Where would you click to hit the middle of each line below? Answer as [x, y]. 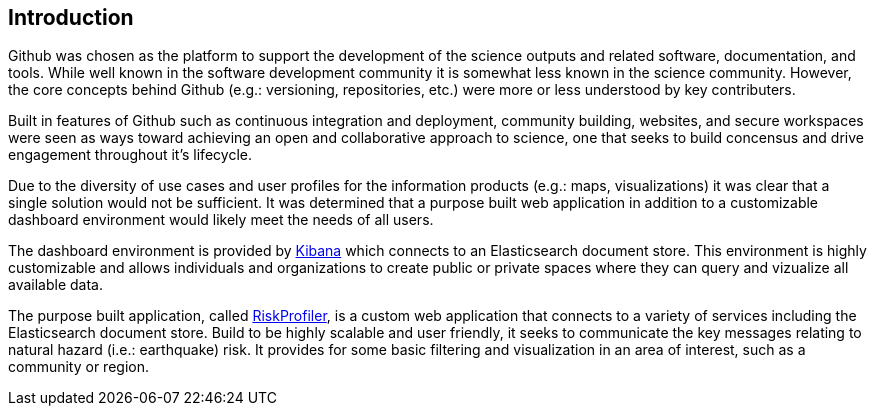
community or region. [78, 367]
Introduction [71, 17]
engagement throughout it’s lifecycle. [130, 155]
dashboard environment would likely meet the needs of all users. [221, 220]
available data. [55, 285]
